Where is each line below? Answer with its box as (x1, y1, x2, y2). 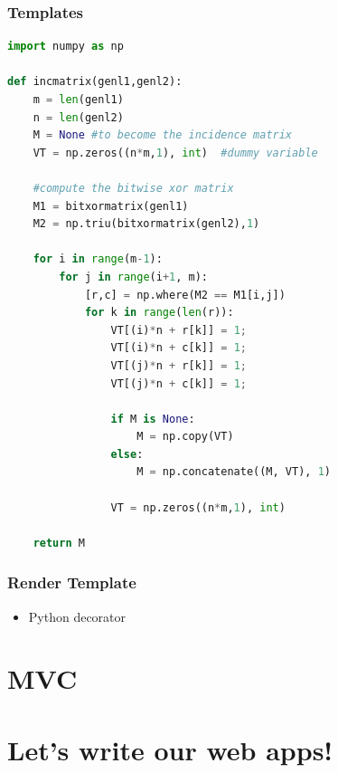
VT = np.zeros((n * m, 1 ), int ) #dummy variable (33, 146, 318, 159)
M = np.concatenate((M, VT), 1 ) (136, 465, 331, 479)
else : (110, 447, 144, 461)
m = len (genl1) (33, 93, 124, 106)
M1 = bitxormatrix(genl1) (33, 199, 189, 213)
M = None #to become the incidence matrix (33, 129, 293, 142)
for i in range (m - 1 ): (33, 253, 163, 266)
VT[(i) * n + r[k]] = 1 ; (110, 323, 247, 337)
